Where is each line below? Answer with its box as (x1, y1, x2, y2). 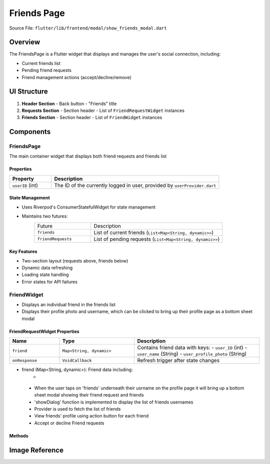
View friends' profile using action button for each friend (34, 413, 149, 419)
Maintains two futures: (21, 213, 68, 219)
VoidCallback (62, 357, 92, 363)
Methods (9, 432, 28, 438)
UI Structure (9, 87, 48, 96)
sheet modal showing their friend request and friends (34, 392, 144, 398)
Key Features (9, 248, 37, 254)
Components (9, 127, 51, 136)
